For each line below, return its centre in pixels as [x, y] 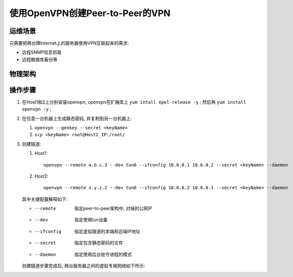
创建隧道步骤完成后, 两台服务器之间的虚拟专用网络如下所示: [84, 266]
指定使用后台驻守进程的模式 [103, 254]
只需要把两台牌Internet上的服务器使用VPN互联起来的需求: [69, 43]
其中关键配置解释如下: [45, 199]
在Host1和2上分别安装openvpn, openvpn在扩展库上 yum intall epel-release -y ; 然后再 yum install [134, 102]
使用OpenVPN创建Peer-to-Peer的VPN [90, 13]
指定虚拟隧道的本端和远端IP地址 [107, 231]
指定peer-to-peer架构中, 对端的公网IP [113, 208]
